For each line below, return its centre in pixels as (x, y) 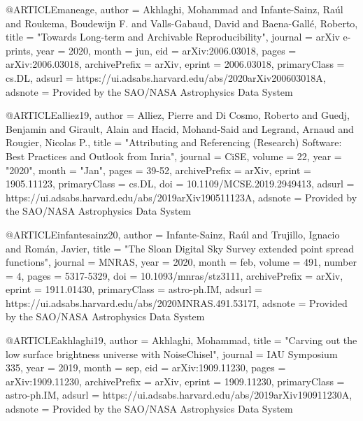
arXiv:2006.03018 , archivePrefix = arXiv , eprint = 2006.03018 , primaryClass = (175, 64)
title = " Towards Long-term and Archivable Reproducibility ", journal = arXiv (173, 37)
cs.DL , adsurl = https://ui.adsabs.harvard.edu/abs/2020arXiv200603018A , (166, 77)
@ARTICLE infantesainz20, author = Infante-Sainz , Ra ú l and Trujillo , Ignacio (173, 234)
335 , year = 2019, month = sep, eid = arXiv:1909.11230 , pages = (146, 368)
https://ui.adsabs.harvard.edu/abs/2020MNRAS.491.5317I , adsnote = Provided (177, 302)
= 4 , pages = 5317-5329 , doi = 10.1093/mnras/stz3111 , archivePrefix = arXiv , (175, 275)
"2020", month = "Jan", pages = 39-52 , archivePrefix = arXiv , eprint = (158, 170)
